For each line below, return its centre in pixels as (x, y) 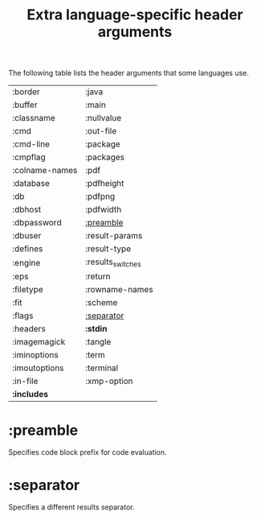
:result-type (108, 249)
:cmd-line (31, 144)
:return (98, 277)
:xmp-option (110, 382)
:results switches (113, 262)
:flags (23, 316)
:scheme (102, 303)
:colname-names (45, 171)
